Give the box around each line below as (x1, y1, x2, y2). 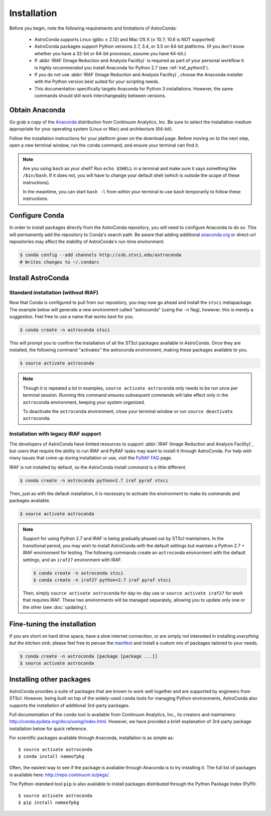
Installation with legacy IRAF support (9, 430, 101, 437)
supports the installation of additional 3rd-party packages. (9, 702, 130, 708)
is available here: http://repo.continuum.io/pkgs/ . (9, 771, 110, 778)
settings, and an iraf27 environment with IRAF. (23, 556, 122, 562)
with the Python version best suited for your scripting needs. (34, 78, 160, 85)
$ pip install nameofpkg (18, 799, 79, 805)
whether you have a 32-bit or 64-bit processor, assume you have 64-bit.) (34, 50, 186, 56)
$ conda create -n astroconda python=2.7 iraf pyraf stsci (20, 478, 168, 483)
